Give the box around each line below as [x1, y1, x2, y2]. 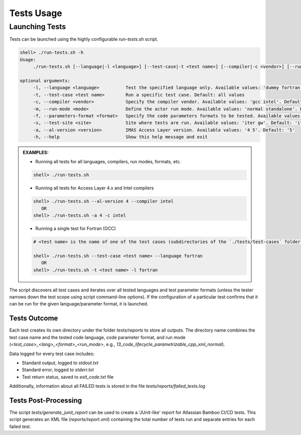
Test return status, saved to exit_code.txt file [22, 374, 114, 380]
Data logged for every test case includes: [9, 351, 95, 357]
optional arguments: [20, 78, 70, 83]
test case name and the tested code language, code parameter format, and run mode [9, 334, 186, 340]
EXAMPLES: [23, 150, 49, 156]
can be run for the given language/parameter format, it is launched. [9, 301, 148, 307]
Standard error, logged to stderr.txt [22, 367, 94, 373]
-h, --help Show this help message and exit [33, 134, 208, 140]
